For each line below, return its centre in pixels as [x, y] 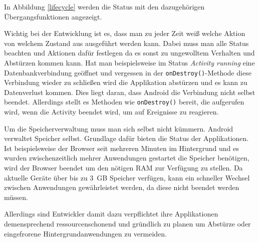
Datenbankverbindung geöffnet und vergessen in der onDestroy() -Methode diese [128, 72]
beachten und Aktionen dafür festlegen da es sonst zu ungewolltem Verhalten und [129, 53]
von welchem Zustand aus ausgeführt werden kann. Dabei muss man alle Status [126, 43]
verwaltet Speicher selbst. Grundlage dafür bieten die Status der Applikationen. [126, 138]
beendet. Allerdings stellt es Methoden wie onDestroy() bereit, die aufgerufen [124, 102]
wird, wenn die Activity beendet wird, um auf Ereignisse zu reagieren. [111, 112]
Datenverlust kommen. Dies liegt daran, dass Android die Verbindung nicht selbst [130, 92]
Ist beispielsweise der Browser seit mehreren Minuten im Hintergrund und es [121, 148]
